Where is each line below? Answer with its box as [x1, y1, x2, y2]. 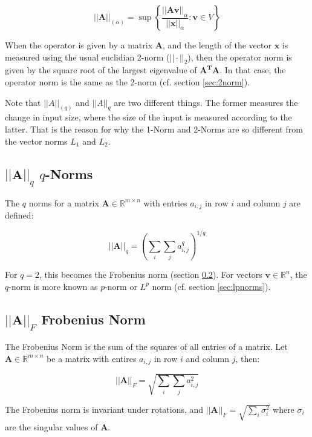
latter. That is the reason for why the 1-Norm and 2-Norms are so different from [5, 123, 303, 136]
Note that [5, 96, 41, 108]
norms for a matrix [28, 196, 99, 209]
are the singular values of [5, 420, 98, 433]
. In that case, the [219, 64, 286, 76]
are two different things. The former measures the [114, 96, 298, 108]
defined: [5, 209, 34, 222]
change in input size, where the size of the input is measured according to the [5, 111, 292, 123]
